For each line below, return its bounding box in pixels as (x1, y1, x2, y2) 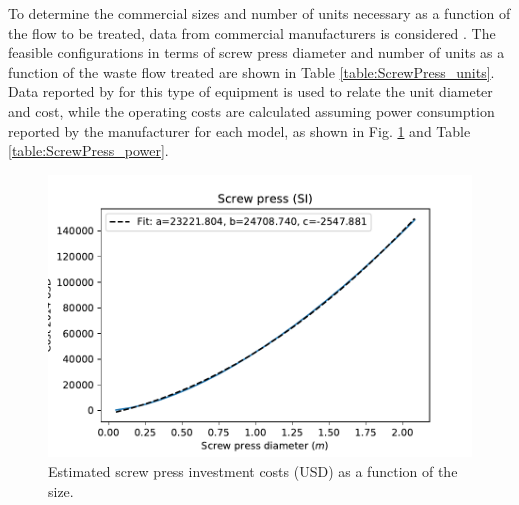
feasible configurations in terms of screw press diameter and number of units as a (8, 42, 505, 63)
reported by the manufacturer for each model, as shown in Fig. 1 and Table (8, 120, 471, 141)
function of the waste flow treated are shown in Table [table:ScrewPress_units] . (8, 61, 495, 82)
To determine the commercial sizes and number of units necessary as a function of (8, 3, 511, 23)
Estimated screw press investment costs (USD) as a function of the (48, 461, 458, 481)
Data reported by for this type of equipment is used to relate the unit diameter (8, 81, 493, 102)
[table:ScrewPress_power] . (8, 140, 169, 161)
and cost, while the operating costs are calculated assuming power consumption (8, 100, 495, 121)
